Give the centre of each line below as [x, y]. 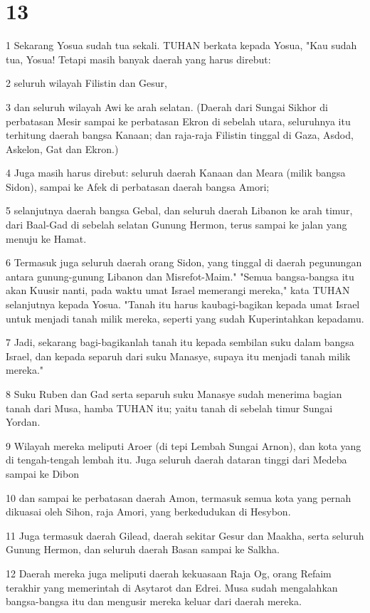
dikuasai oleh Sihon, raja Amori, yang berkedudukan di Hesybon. [148, 512]
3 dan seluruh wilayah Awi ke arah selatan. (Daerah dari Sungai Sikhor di [167, 106]
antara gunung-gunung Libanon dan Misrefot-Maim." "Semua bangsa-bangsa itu [180, 276]
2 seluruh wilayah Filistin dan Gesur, [86, 83]
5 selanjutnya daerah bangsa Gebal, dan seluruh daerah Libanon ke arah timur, [179, 210]
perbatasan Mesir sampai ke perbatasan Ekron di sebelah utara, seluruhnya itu [178, 121]
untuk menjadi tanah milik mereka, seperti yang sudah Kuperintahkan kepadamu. [185, 318]
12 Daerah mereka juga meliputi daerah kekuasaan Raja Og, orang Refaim [169, 573]
